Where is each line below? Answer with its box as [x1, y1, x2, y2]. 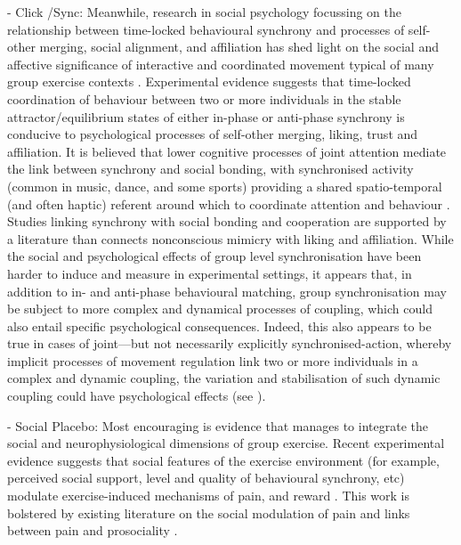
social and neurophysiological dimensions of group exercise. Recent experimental [7, 434, 445, 452]
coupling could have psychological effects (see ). [7, 386, 266, 405]
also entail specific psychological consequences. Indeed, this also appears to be [7, 316, 432, 335]
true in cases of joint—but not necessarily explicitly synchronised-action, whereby [7, 334, 452, 353]
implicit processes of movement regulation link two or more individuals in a [7, 351, 418, 370]
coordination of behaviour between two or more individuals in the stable [7, 89, 401, 108]
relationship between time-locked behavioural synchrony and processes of [7, 20, 405, 38]
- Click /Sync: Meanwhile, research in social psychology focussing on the [7, 3, 402, 20]
